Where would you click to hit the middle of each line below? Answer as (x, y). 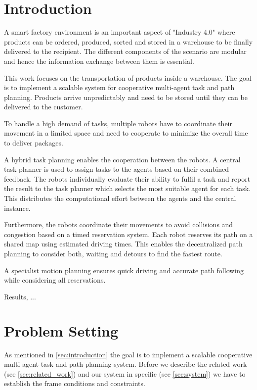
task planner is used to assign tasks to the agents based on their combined (116, 169)
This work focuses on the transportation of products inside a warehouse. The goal (128, 77)
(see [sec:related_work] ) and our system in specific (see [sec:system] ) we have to (125, 373)
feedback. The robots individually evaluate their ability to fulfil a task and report (127, 178)
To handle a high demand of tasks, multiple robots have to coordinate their (118, 123)
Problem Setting (61, 330)
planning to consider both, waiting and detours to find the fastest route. (113, 253)
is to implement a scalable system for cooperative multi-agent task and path (119, 87)
